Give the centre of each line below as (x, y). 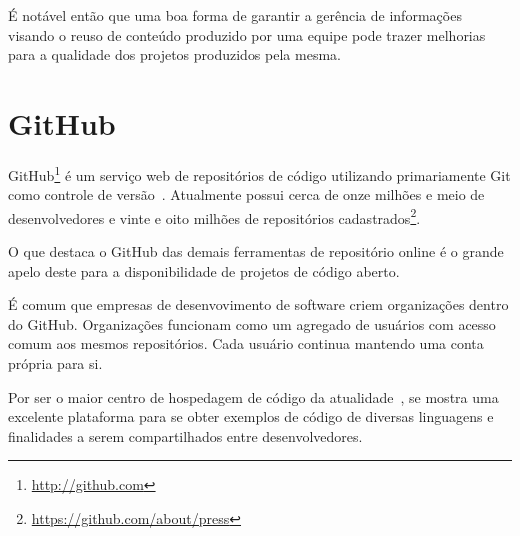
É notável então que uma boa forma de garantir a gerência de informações (235, 15)
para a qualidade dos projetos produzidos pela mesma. (174, 54)
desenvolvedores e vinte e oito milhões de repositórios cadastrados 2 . (214, 216)
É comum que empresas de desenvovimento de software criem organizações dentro (258, 304)
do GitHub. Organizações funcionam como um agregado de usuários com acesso (252, 323)
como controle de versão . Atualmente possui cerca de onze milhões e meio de (246, 194)
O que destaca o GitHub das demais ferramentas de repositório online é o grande (256, 251)
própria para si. (55, 362)
